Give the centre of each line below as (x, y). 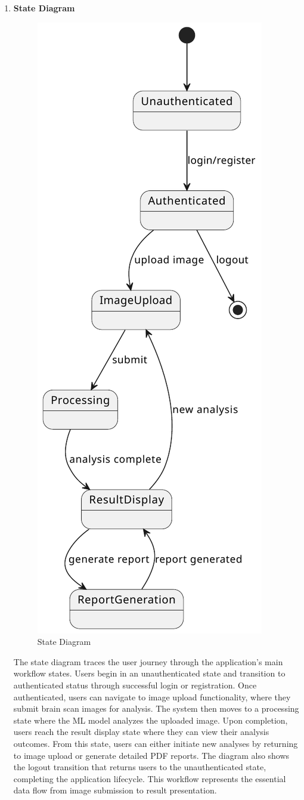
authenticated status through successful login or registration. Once (135, 685)
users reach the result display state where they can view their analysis (141, 732)
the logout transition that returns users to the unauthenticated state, (140, 767)
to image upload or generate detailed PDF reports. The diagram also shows (151, 755)
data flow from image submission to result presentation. (115, 790)
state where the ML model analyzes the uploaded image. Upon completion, (151, 720)
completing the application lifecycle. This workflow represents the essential (150, 778)
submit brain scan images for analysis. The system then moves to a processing (156, 708)
